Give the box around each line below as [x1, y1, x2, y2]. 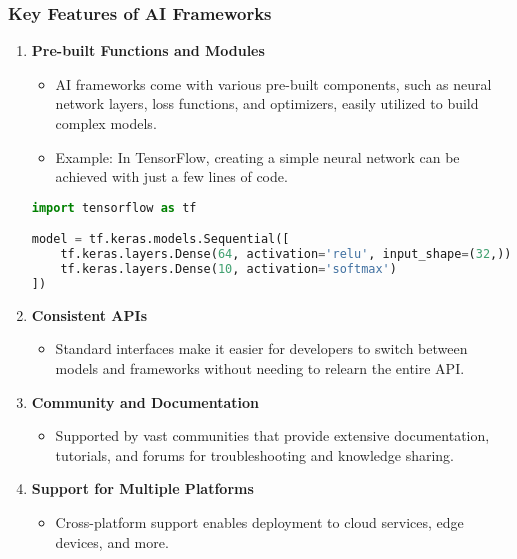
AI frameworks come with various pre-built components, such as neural [55, 73, 492, 94]
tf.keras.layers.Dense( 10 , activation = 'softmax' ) [60, 262, 397, 277]
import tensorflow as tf [31, 200, 197, 215]
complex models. [55, 113, 157, 133]
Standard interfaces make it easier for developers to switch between [55, 338, 468, 359]
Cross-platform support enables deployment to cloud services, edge [55, 511, 464, 532]
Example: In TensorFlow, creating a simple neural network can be [55, 146, 460, 167]
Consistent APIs [31, 304, 147, 325]
